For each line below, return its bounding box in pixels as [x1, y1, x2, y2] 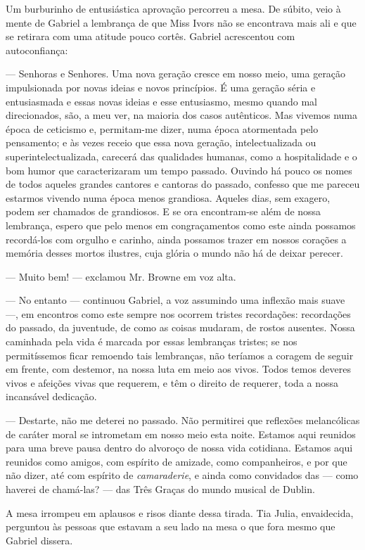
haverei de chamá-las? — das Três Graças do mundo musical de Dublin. [6, 482, 315, 496]
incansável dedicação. [6, 389, 97, 404]
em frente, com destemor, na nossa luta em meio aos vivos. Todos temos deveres [6, 362, 352, 376]
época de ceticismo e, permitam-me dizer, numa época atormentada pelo [6, 121, 319, 136]
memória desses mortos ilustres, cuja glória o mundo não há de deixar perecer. [6, 245, 343, 260]
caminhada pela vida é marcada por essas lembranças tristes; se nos [6, 334, 297, 349]
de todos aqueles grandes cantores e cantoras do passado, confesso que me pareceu [6, 177, 360, 191]
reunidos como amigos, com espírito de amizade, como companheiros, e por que [6, 454, 347, 468]
